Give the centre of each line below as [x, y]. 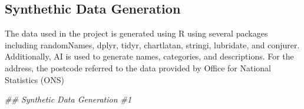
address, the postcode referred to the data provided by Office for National [138, 67]
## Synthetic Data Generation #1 [68, 99]
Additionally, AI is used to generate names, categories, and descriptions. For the [149, 56]
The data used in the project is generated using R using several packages [136, 33]
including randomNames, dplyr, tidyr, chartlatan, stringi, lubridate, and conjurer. [152, 44]
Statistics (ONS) [34, 79]
